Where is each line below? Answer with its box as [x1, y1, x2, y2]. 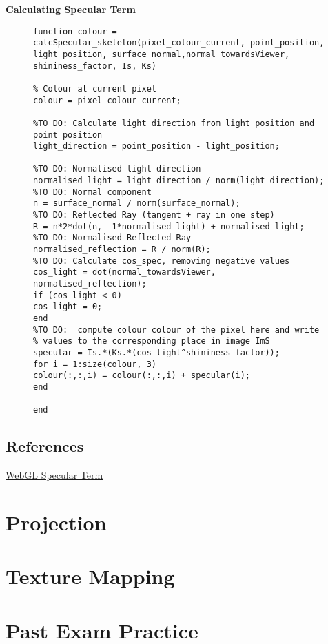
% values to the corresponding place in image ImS [33, 336, 270, 346]
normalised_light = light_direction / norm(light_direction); [33, 176, 325, 186]
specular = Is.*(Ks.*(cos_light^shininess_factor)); [33, 347, 280, 357]
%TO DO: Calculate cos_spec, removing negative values [33, 256, 290, 266]
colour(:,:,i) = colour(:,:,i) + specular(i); [33, 371, 250, 381]
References [6, 435, 84, 457]
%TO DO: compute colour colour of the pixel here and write [33, 324, 320, 335]
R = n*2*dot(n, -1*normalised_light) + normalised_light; [33, 221, 305, 231]
